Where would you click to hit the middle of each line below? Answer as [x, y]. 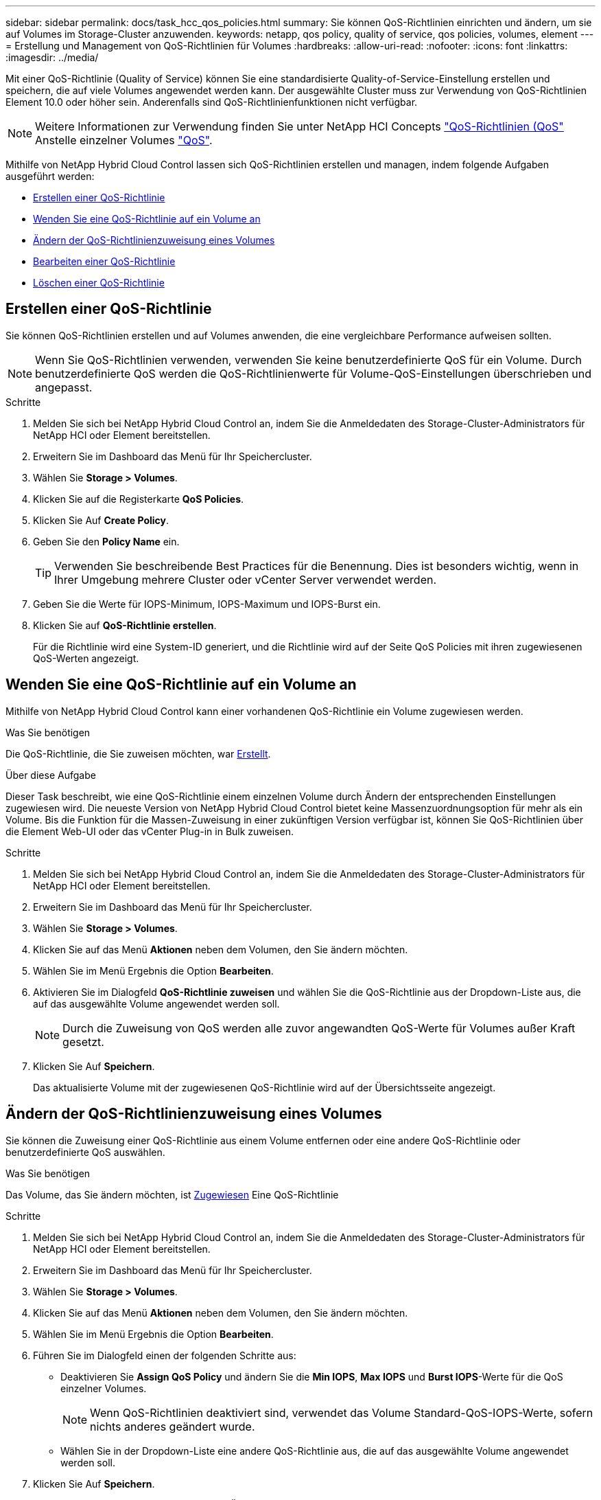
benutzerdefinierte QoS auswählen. [85, 1152]
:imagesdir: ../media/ [52, 57]
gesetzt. [83, 1042]
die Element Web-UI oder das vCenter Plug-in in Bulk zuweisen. [150, 831]
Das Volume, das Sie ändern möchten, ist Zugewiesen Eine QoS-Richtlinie [172, 1194]
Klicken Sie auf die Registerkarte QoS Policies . [139, 499]
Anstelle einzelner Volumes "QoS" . [124, 140]
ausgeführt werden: [50, 176]
